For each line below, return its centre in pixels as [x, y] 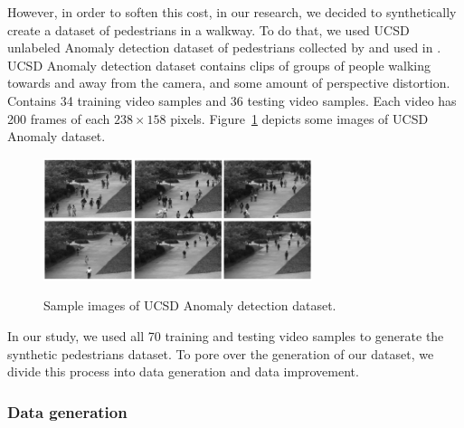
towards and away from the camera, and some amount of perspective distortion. [229, 83]
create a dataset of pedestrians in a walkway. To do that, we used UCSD [208, 29]
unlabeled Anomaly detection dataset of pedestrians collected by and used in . [224, 48]
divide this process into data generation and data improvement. [183, 371]
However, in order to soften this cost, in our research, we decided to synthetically [232, 12]
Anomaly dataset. [57, 136]
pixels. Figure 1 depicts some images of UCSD [299, 118]
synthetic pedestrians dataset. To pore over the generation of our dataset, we [221, 353]
